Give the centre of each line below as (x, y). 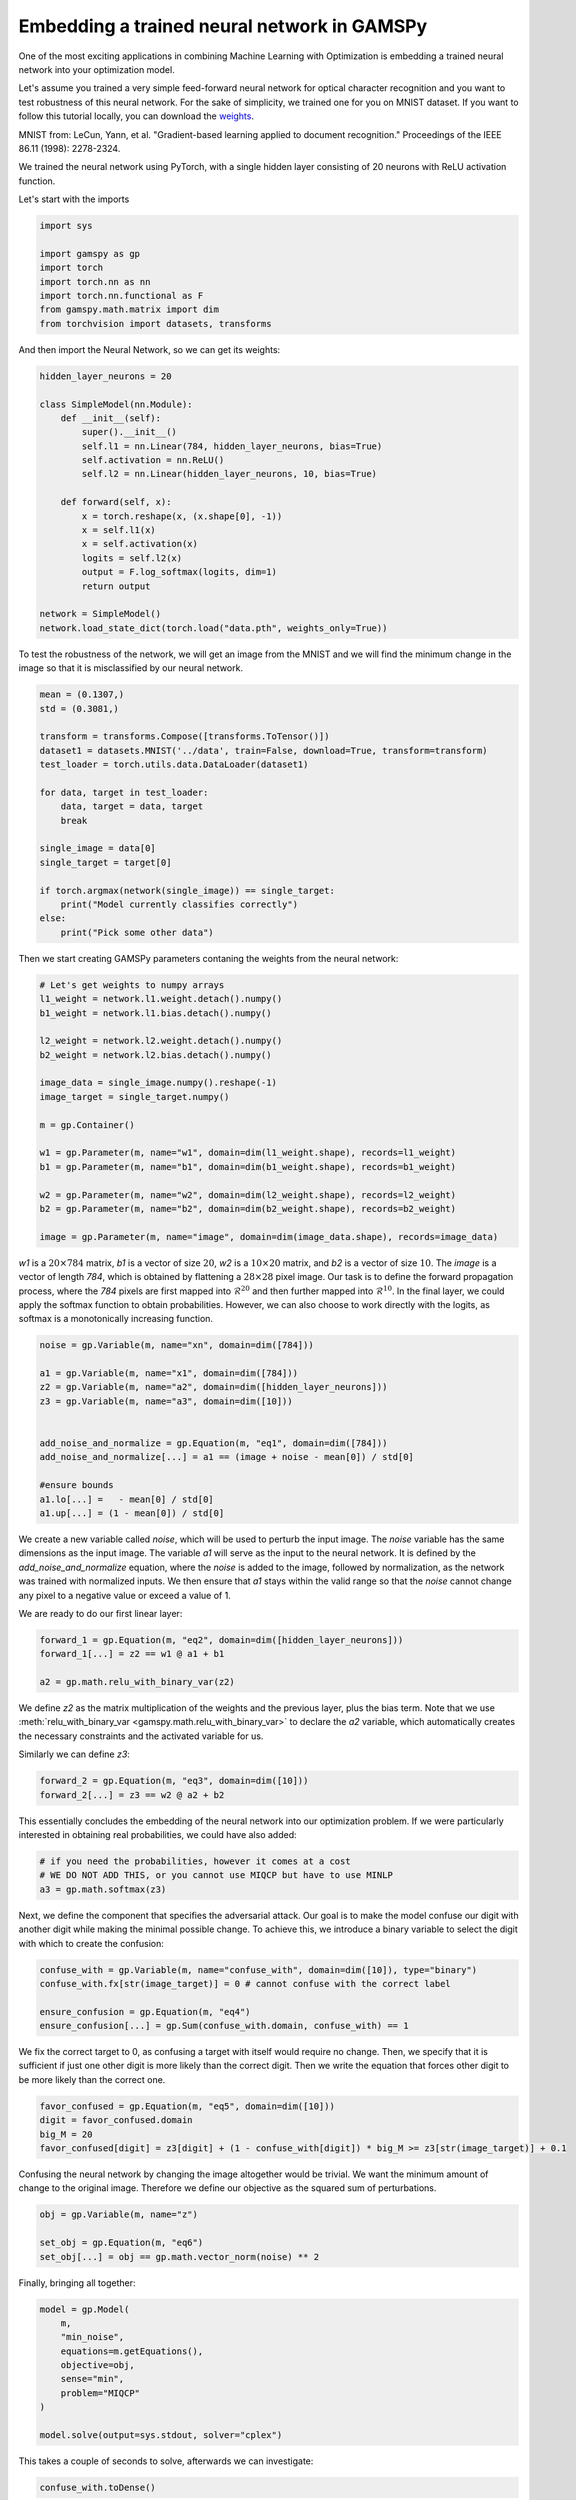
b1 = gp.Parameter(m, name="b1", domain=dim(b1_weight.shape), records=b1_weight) (248, 1166)
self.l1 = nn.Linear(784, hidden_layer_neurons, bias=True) (232, 446)
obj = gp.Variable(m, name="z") (119, 2214)
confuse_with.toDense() (98, 2487)
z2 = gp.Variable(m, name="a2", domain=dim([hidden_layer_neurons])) (213, 1387)
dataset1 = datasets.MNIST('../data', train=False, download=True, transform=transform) (264, 750)
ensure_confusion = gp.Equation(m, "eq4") (145, 2011)
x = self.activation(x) (140, 544)
